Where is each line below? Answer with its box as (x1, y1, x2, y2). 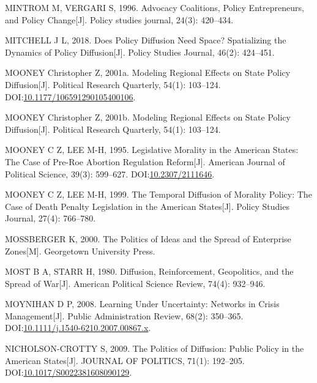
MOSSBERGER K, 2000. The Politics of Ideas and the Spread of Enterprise (5, 232, 291, 245)
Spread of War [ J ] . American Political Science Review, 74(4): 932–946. (5, 277, 266, 289)
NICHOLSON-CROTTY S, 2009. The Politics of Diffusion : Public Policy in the (5, 342, 304, 355)
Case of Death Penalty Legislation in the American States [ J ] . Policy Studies (5, 199, 289, 212)
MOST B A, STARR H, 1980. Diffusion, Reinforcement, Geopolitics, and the (5, 265, 294, 278)
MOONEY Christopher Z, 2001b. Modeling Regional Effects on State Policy (5, 111, 291, 124)
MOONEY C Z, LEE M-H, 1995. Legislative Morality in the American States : (5, 143, 299, 156)
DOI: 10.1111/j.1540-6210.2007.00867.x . (5, 321, 151, 334)
